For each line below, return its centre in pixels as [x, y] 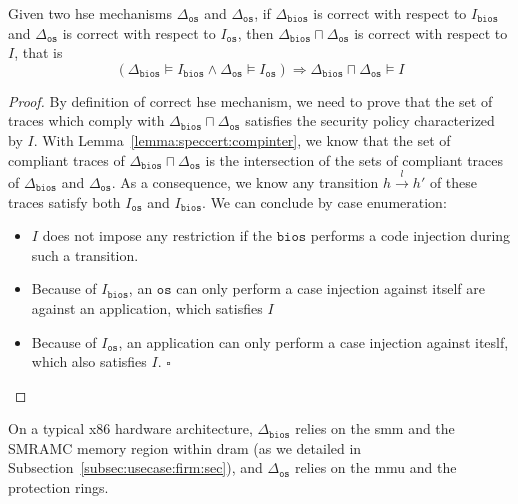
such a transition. [85, 254]
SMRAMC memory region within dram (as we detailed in [185, 447]
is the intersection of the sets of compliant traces [354, 159]
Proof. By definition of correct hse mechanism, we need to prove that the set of [250, 100]
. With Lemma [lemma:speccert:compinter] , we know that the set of [242, 139]
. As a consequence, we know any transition [245, 181]
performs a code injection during [410, 235]
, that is [38, 52]
